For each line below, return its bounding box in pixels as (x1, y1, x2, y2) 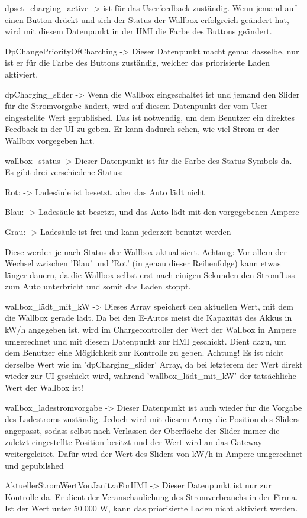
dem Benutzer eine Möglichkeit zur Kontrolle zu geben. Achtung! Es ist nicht (5, 346, 284, 359)
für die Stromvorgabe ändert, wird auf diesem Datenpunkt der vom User (5, 99, 268, 112)
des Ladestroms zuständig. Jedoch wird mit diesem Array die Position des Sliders (5, 413, 300, 425)
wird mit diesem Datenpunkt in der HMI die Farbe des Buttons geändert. (5, 25, 272, 37)
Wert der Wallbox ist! (5, 381, 83, 394)
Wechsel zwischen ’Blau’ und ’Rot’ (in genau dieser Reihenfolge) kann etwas (5, 257, 281, 269)
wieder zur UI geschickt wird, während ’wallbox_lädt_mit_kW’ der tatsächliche (5, 369, 296, 382)
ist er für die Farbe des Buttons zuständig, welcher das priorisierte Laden (5, 56, 270, 69)
